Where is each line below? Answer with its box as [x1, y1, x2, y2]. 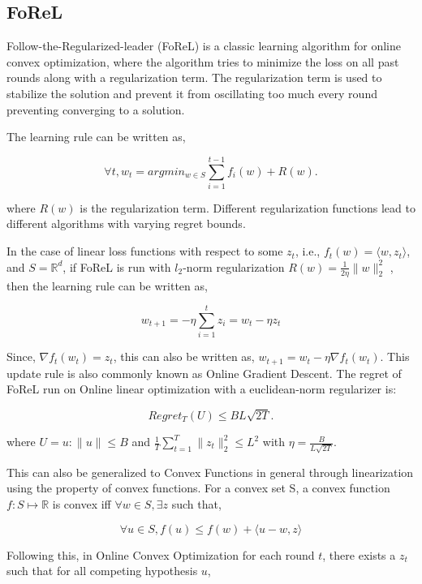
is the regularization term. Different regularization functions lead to [80, 199, 416, 216]
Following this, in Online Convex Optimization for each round [6, 546, 315, 563]
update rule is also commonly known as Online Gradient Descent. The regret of [6, 364, 402, 381]
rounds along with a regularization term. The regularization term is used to [6, 69, 382, 86]
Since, [6, 348, 36, 365]
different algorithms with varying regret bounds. [6, 215, 246, 232]
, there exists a [322, 546, 396, 563]
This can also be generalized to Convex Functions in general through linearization [6, 463, 414, 480]
